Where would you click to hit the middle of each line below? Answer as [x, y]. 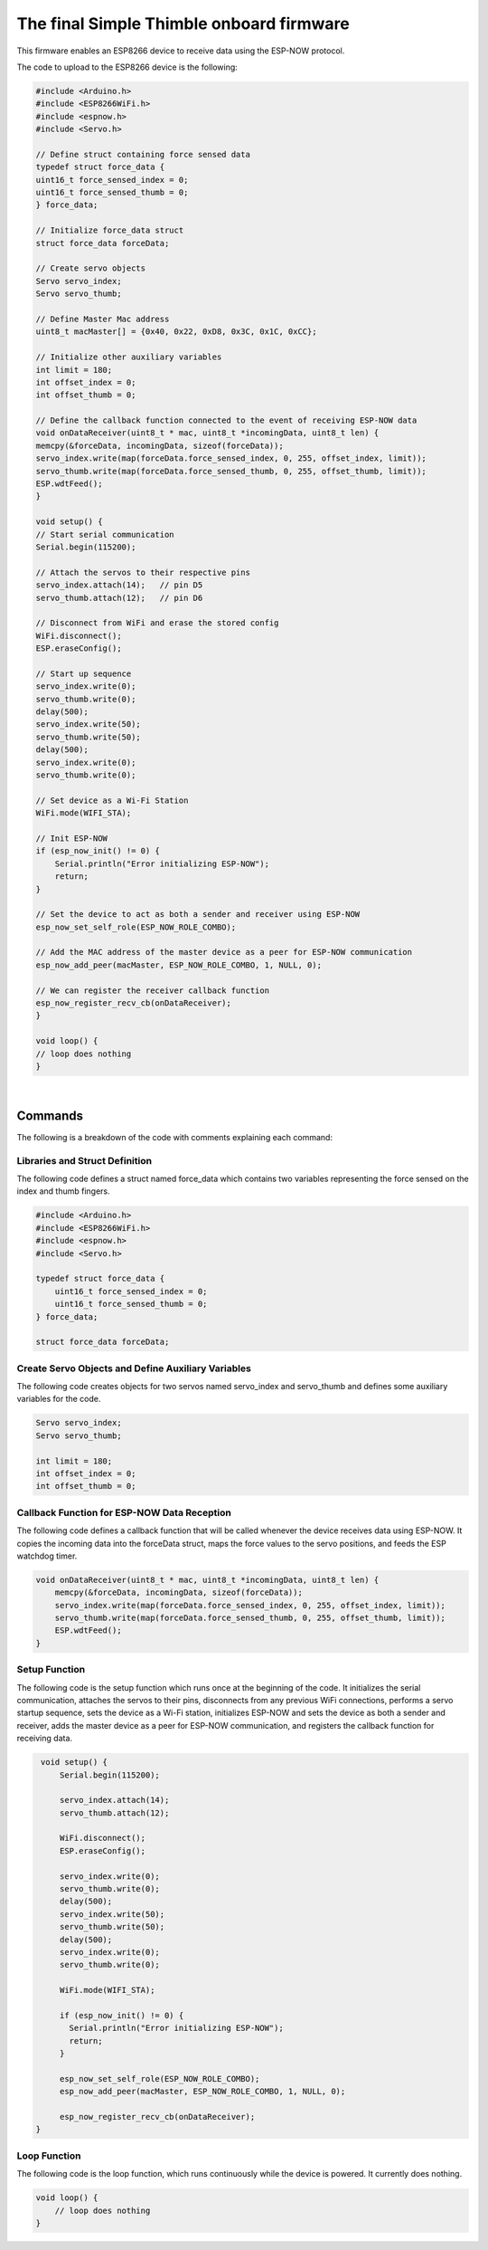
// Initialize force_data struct [110, 230]
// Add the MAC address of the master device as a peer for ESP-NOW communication [224, 952]
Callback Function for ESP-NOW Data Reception [124, 1512]
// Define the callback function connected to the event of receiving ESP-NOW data [226, 420]
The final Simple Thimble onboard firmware [183, 24]
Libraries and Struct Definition [84, 1160]
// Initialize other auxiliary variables [129, 357]
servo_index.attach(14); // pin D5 [119, 585]
